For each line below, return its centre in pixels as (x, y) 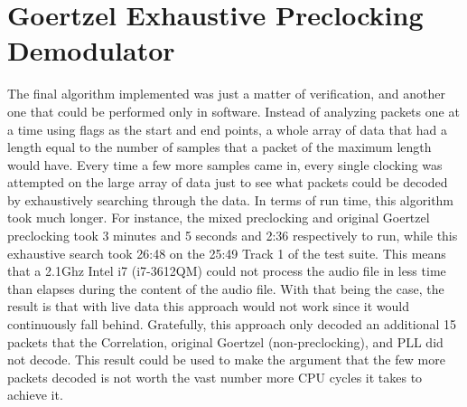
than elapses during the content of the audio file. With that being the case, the (226, 288)
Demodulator (91, 50)
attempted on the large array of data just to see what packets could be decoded (228, 182)
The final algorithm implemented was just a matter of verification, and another (226, 94)
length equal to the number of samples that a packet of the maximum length (219, 147)
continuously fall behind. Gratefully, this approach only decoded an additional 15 (232, 324)
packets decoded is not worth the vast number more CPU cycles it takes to (215, 377)
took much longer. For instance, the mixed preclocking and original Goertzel (219, 218)
